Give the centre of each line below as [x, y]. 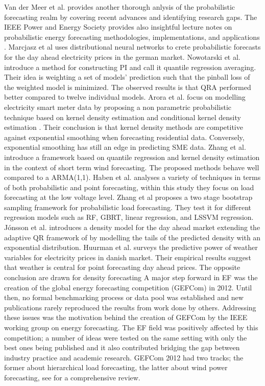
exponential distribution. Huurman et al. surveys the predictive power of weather [131, 247]
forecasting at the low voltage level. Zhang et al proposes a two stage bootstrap [128, 197]
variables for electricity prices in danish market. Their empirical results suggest [128, 257]
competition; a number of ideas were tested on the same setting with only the [126, 337]
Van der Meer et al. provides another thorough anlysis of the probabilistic [120, 7]
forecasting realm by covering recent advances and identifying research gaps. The [131, 17]
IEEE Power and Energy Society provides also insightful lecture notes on [118, 27]
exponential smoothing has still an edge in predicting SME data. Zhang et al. [125, 147]
